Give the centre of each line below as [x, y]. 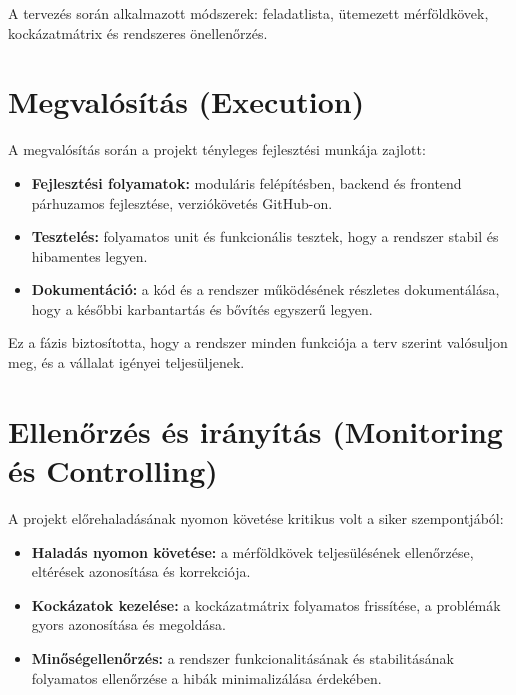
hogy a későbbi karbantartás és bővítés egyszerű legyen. [202, 308]
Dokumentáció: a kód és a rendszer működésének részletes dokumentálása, [265, 289]
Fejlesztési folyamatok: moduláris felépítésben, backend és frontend [246, 182]
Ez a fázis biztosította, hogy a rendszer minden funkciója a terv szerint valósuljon [258, 342]
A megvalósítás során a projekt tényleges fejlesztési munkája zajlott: [217, 149]
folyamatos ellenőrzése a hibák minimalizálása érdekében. [206, 677]
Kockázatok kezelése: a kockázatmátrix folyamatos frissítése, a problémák [266, 604]
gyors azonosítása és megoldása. [128, 624]
